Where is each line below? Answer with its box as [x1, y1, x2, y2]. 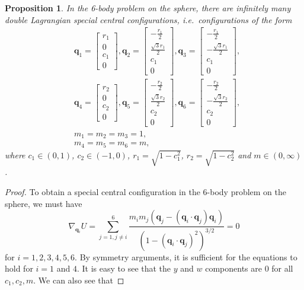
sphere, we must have [5, 197, 82, 209]
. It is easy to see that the [76, 262, 171, 275]
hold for [5, 262, 33, 275]
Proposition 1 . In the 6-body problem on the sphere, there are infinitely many [5, 2, 291, 14]
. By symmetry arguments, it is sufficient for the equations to [75, 250, 297, 263]
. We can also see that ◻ [33, 273, 124, 286]
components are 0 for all [205, 262, 293, 275]
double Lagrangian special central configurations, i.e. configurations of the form [5, 13, 292, 26]
